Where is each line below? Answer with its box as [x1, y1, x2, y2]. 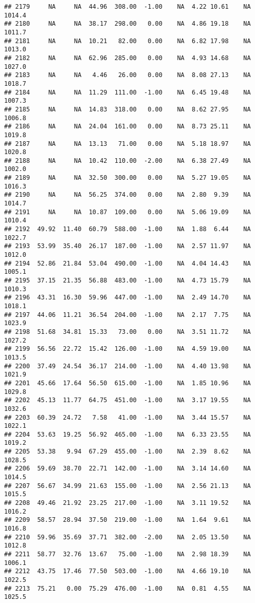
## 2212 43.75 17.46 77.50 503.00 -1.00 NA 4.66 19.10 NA [4, 568, 251, 575]
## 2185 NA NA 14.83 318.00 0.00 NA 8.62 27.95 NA [4, 105, 251, 113]
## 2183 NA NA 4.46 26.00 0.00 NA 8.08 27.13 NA [4, 71, 251, 79]
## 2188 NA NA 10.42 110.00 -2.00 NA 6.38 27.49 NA [4, 157, 251, 164]
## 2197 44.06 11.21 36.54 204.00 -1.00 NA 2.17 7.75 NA [4, 311, 251, 318]
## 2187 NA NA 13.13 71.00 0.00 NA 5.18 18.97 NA [4, 140, 251, 147]
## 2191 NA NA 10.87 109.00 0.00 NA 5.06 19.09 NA [4, 208, 251, 216]
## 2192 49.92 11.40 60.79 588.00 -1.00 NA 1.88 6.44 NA [4, 225, 251, 233]
